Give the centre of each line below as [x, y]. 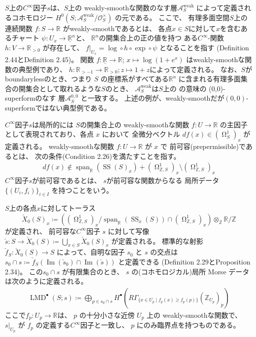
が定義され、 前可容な [41, 231]
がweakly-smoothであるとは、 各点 [117, 28]
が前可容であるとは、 [67, 180]
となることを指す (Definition [204, 47]
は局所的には [53, 124]
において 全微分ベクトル [141, 134]
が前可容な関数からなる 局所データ [163, 180]
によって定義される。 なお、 [195, 69]
